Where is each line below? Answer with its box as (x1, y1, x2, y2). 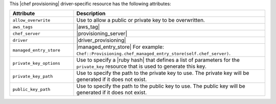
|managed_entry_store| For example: (76, 43, 165, 50)
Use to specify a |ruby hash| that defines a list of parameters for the (76, 57, 240, 64)
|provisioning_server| (76, 30, 127, 37)
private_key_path (12, 73, 53, 79)
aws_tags (12, 24, 33, 30)
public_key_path (12, 87, 51, 92)
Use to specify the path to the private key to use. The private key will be (76, 69, 249, 76)
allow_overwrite (12, 17, 51, 23)
